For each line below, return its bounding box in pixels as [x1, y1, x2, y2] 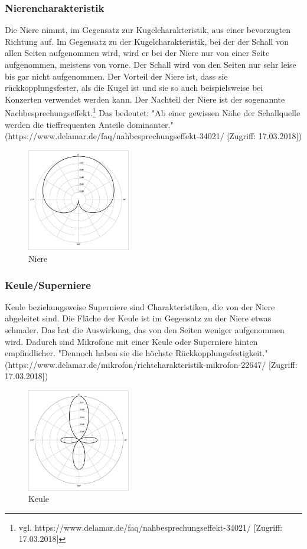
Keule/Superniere [5, 277, 91, 292]
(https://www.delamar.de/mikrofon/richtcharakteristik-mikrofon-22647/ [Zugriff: [5, 358, 298, 370]
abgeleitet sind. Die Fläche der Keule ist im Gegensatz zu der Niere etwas [5, 312, 272, 324]
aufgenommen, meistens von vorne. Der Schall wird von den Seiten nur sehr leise [5, 58, 296, 70]
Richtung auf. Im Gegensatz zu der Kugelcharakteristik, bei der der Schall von [5, 35, 289, 47]
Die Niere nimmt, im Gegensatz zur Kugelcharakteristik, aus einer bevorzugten [5, 24, 291, 36]
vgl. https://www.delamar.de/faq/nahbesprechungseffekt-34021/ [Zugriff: [18, 521, 283, 533]
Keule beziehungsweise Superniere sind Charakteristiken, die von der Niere [5, 300, 275, 313]
